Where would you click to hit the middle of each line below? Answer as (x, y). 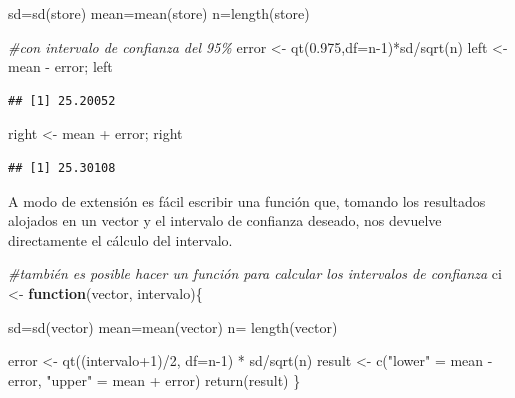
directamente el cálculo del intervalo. (120, 239)
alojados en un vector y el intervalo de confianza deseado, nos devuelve (225, 220)
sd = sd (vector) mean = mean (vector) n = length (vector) (173, 326)
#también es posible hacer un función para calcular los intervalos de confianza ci (255, 273)
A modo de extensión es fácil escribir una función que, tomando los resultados (247, 200)
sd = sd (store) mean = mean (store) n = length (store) (159, 13)
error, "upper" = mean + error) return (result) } (154, 379)
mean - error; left (60, 66)
